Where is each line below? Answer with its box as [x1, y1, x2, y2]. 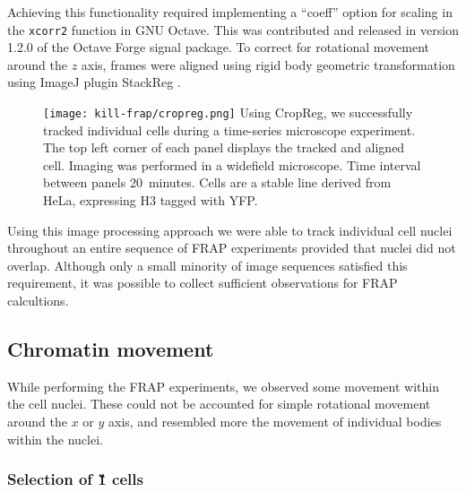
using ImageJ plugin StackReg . [7, 73, 181, 91]
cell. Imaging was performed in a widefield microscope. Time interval [43, 155, 421, 174]
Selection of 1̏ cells [7, 468, 143, 490]
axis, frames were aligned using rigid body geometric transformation [81, 55, 455, 73]
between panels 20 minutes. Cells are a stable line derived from [43, 173, 392, 192]
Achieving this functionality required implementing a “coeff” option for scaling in [7, 3, 453, 21]
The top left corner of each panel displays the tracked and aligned [43, 138, 405, 157]
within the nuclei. [7, 429, 103, 448]
